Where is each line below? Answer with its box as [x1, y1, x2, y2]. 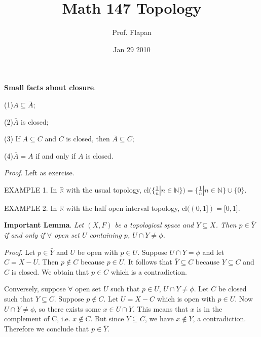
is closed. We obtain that [11, 266, 89, 277]
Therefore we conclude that [4, 323, 89, 333]
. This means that [132, 303, 188, 314]
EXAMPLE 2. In [4, 202, 57, 213]
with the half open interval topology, [66, 202, 180, 213]
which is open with [157, 293, 215, 304]
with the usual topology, [66, 184, 141, 195]
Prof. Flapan [112, 27, 152, 38]
